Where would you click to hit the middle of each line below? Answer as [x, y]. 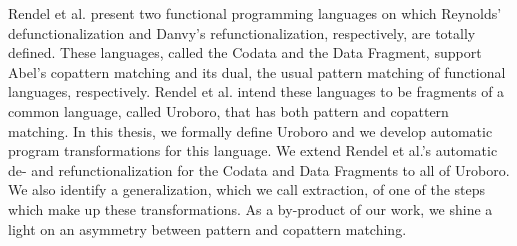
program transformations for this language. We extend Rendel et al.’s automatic [253, 150]
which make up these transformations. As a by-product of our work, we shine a [250, 208]
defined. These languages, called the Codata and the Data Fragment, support [245, 52]
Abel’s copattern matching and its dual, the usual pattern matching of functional [257, 71]
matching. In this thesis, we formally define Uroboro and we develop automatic [250, 130]
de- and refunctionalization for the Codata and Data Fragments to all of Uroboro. [259, 169]
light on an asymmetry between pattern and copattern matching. [207, 228]
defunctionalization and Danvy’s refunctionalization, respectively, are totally [242, 32]
